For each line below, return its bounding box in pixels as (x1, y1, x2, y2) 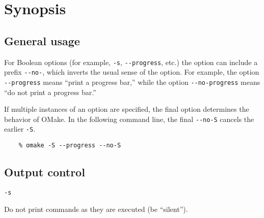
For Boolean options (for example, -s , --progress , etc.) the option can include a (4, 56, 258, 67)
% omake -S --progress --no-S (18, 142, 121, 149)
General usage (4, 33, 80, 48)
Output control (4, 164, 85, 180)
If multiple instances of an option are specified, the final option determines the (4, 104, 249, 114)
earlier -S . (4, 123, 36, 134)
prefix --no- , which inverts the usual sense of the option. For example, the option (4, 67, 259, 77)
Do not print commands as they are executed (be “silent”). (4, 203, 188, 214)
